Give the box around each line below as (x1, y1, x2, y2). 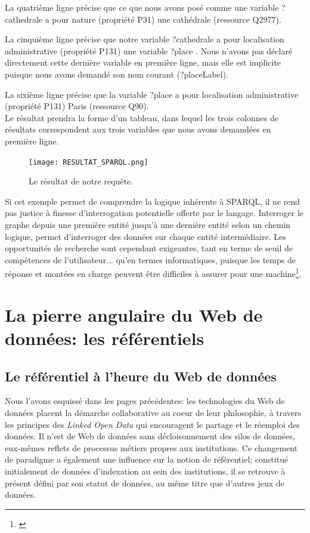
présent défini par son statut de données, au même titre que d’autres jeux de (5, 476, 284, 489)
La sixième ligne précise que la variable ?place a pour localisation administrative (5, 88, 299, 100)
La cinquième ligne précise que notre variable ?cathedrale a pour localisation (5, 33, 284, 45)
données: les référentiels (5, 325, 204, 350)
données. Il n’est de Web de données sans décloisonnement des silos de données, (5, 430, 295, 442)
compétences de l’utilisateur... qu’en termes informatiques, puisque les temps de (5, 253, 296, 266)
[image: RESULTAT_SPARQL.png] (29, 158, 148, 167)
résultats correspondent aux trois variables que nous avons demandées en (5, 123, 271, 135)
